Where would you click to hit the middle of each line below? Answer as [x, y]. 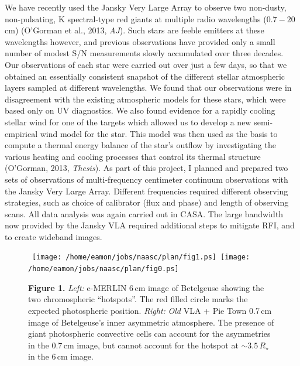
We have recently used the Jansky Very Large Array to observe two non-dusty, [146, 7]
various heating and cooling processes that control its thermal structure [133, 156]
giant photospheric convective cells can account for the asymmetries [149, 333]
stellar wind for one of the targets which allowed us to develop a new [128, 122]
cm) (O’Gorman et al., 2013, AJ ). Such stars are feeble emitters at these [135, 30]
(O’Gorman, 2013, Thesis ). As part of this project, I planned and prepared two [146, 168]
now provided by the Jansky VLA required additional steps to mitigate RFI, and [150, 225]
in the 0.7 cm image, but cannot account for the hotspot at [133, 345]
